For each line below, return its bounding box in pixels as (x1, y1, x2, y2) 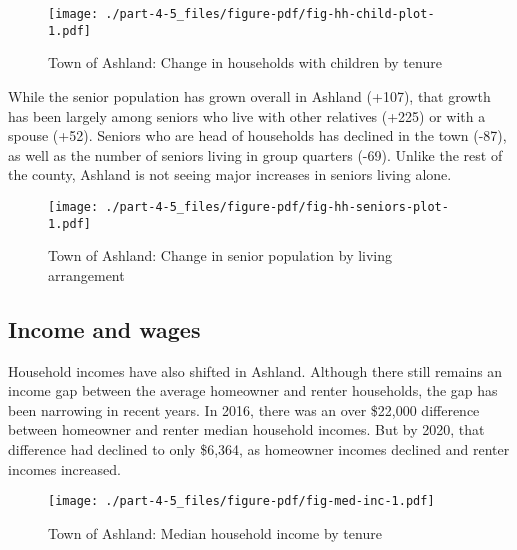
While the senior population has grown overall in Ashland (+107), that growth (8, 85, 491, 106)
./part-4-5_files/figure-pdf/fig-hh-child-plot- (105, 7, 435, 21)
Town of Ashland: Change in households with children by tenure (48, 52, 442, 73)
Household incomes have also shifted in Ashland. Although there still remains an (8, 360, 503, 381)
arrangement (48, 264, 125, 285)
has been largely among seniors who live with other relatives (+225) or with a (8, 105, 486, 126)
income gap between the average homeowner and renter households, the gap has (8, 380, 498, 401)
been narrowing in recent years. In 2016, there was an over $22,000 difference (8, 399, 480, 420)
